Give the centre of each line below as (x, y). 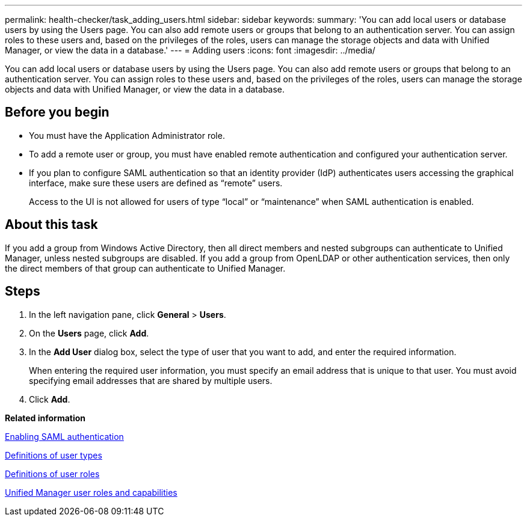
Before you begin (57, 112)
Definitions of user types (54, 455)
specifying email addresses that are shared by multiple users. (151, 380)
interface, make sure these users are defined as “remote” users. (156, 183)
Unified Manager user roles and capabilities (91, 492)
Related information (45, 418)
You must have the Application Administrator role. (127, 135)
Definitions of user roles (52, 474)
